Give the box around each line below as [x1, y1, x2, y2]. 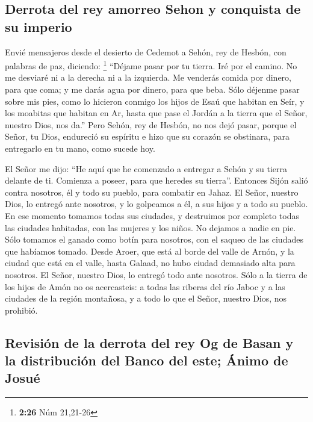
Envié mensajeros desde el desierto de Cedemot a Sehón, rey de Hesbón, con [5, 45, 287, 58]
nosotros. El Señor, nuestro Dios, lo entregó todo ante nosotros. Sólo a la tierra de [5, 268, 308, 281]
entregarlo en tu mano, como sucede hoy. [5, 142, 155, 154]
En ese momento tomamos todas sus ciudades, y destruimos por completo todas [5, 209, 299, 222]
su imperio [5, 17, 72, 36]
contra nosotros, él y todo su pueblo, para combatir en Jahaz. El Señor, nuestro [5, 185, 299, 198]
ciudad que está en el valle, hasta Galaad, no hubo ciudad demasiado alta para [5, 256, 296, 269]
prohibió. [5, 303, 38, 316]
